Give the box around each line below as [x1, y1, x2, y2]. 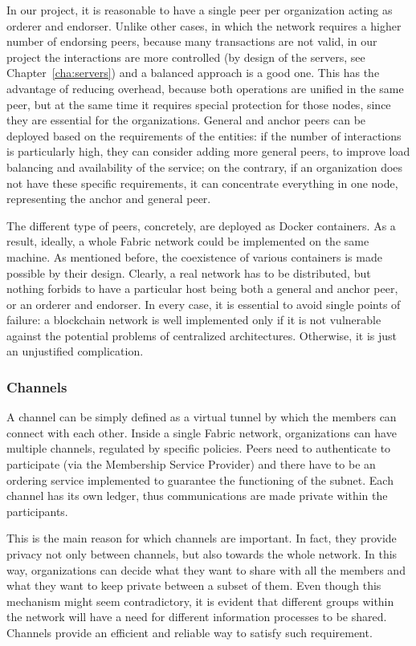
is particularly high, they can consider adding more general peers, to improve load [6, 143, 410, 160]
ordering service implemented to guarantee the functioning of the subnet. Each [6, 471, 394, 488]
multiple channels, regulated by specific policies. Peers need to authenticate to [6, 440, 391, 457]
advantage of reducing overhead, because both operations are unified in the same [6, 79, 404, 96]
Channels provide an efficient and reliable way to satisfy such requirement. [6, 624, 373, 640]
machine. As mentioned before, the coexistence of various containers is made [6, 248, 382, 265]
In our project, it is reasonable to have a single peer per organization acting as [6, 2, 393, 18]
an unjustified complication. [6, 343, 144, 360]
